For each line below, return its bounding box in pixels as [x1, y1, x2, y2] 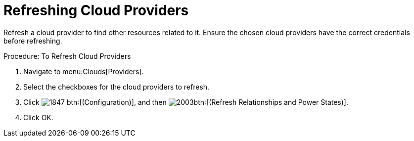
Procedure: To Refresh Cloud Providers [3, 51, 131, 60]
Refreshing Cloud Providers [3, 2, 189, 19]
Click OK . [23, 113, 53, 122]
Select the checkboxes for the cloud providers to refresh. [23, 82, 210, 91]
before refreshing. [3, 36, 62, 45]
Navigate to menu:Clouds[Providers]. [23, 67, 144, 76]
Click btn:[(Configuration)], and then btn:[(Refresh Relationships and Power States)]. [23, 97, 348, 106]
